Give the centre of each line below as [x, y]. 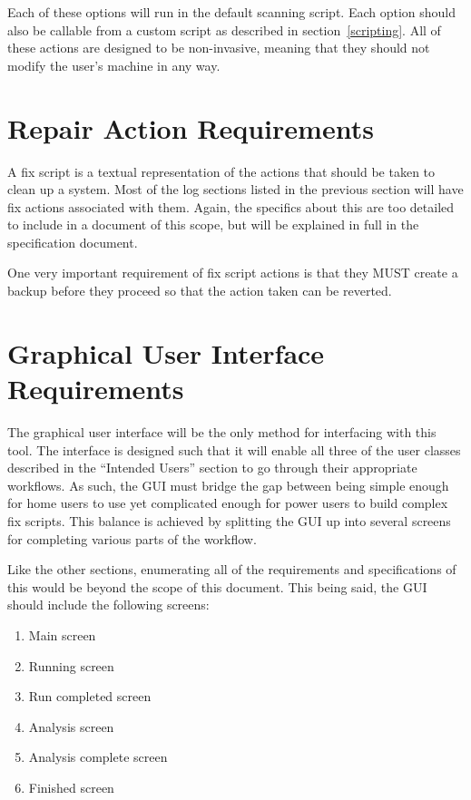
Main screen [62, 634]
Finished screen [71, 787]
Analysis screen [71, 726]
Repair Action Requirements [191, 127]
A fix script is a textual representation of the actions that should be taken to [221, 171]
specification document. [73, 242]
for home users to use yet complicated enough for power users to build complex [228, 503]
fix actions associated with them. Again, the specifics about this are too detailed [231, 206]
